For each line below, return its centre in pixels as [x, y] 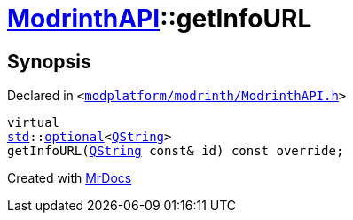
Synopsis [49, 61]
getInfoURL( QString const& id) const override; [176, 151]
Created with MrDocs [70, 178]
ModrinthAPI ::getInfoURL [160, 19]
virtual [34, 123]
